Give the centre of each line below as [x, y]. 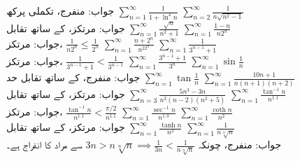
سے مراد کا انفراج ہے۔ [44, 145]
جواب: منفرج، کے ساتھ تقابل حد [73, 77]
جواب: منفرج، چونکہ [240, 145]
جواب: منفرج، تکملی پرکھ [60, 10]
